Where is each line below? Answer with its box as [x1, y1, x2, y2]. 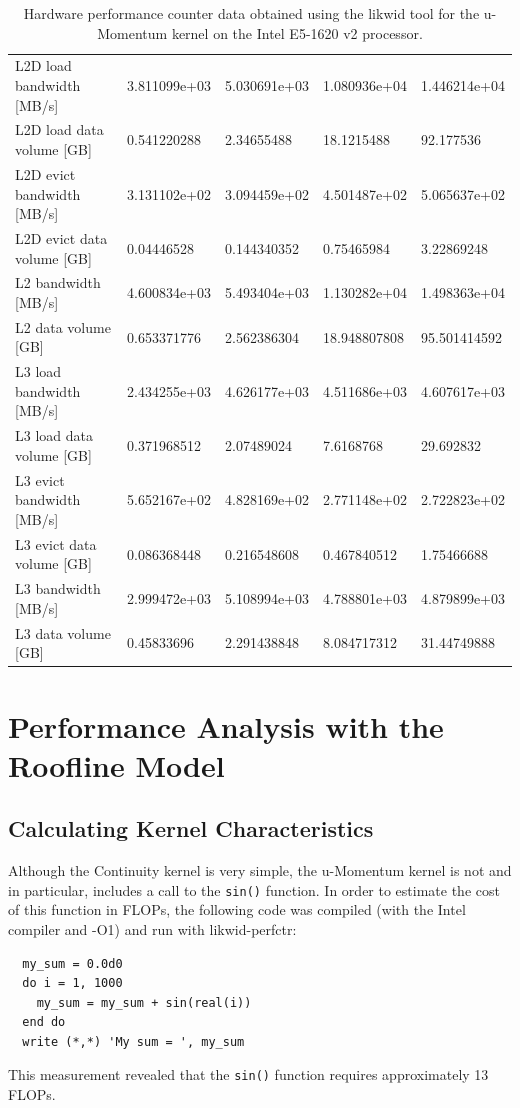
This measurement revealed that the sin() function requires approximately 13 [8, 1064, 489, 1085]
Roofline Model [8, 744, 225, 785]
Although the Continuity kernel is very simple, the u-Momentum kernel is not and [8, 860, 512, 881]
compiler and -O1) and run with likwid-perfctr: [8, 918, 297, 939]
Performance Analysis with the [8, 705, 444, 746]
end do [22, 1015, 66, 1030]
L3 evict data [15, 533, 97, 554]
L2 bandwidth [15, 272, 101, 293]
